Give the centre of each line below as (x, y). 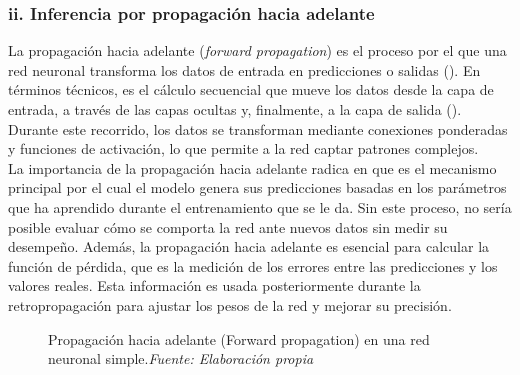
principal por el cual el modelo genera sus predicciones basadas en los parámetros (257, 187)
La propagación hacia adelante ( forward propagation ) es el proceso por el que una (257, 50)
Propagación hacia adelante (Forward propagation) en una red (239, 338)
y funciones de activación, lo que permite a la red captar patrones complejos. (243, 148)
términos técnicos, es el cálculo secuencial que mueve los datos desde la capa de (251, 89)
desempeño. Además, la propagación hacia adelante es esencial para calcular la (249, 246)
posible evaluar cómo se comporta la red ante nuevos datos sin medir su (228, 226)
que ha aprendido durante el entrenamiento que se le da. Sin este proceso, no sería (260, 206)
